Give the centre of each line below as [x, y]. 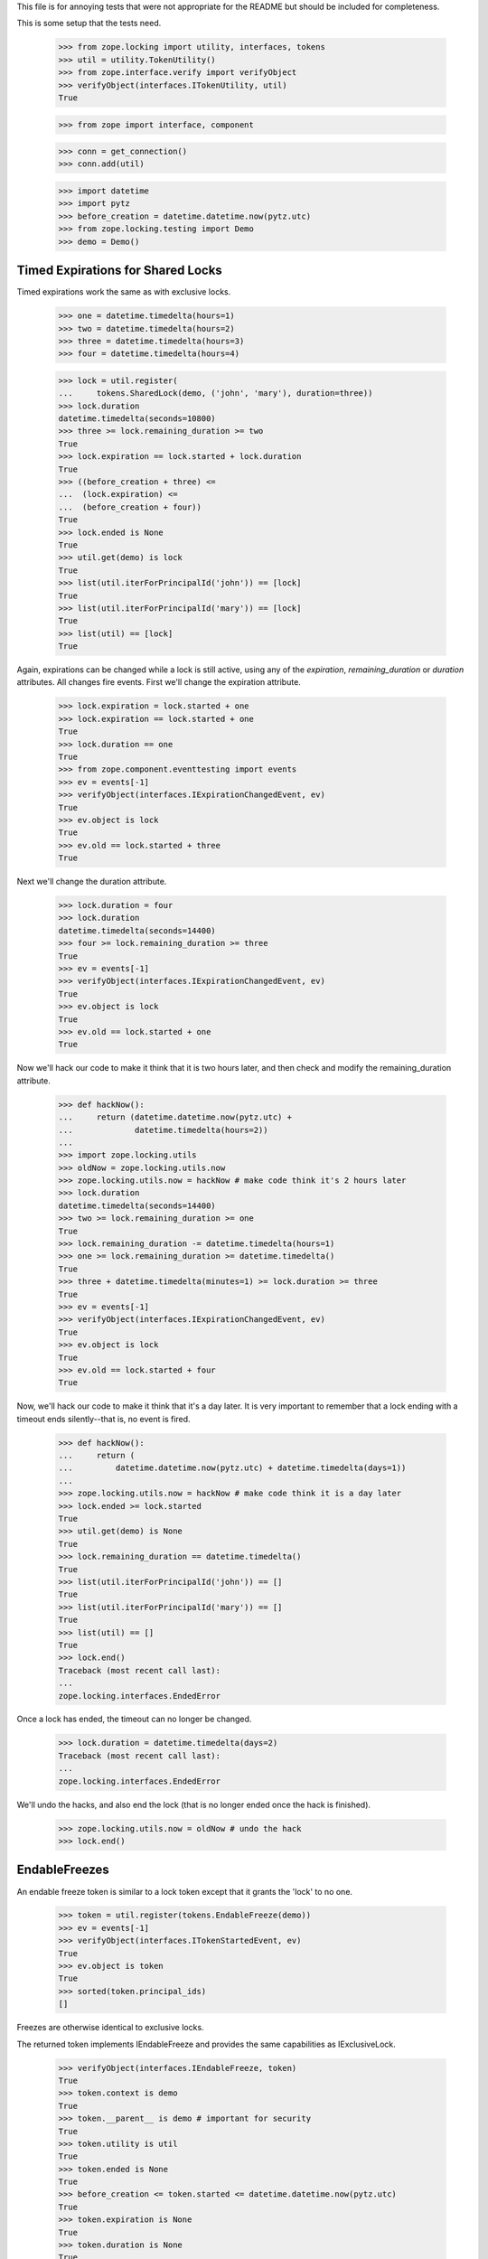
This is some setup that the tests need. [89, 23]
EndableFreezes [63, 1870]
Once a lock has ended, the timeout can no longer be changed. [134, 1719]
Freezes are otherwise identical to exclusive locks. [110, 2028]
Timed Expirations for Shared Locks [120, 271]
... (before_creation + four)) [130, 507]
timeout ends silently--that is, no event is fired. [103, 1419]
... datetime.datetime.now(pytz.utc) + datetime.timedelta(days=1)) [232, 1468]
